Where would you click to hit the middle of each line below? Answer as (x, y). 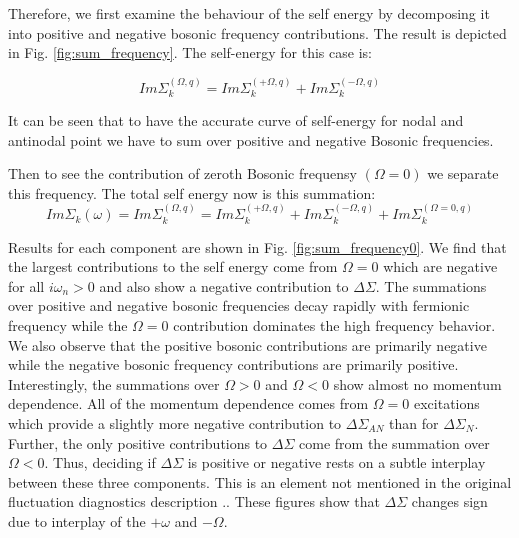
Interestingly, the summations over (114, 383)
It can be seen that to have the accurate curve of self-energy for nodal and (236, 120)
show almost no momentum (417, 383)
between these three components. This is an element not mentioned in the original (260, 481)
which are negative (440, 266)
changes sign (449, 501)
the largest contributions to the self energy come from (173, 266)
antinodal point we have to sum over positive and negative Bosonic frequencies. (251, 139)
